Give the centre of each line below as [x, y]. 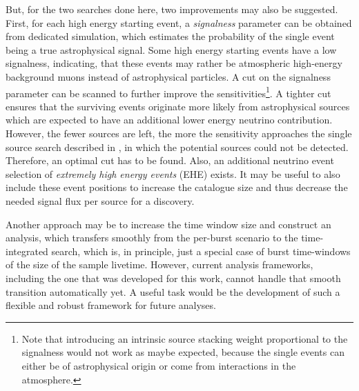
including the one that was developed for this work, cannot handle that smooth [173, 278]
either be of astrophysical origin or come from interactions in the [159, 365]
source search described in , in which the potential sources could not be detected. [177, 147]
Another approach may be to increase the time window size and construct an [168, 224]
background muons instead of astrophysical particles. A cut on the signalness [168, 76]
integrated [27, 251]
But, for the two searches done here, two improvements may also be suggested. [172, 9]
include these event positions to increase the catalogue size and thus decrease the [177, 187]
